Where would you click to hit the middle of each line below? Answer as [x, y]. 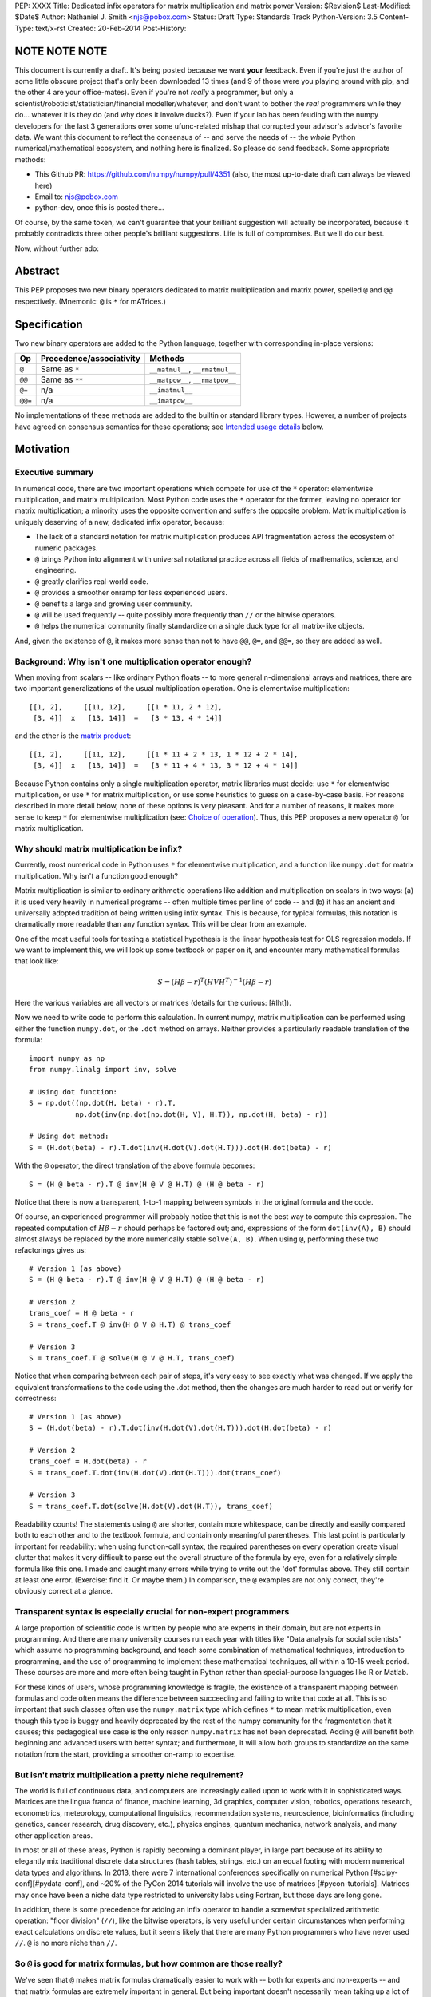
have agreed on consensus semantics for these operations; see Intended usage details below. [169, 427]
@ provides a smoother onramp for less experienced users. [131, 593]
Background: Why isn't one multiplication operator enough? [133, 661]
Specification [49, 324]
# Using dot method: [69, 1137]
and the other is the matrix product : [73, 736]
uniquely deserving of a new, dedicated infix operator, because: [120, 522]
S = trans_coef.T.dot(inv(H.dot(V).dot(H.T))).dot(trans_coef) [155, 1473]
